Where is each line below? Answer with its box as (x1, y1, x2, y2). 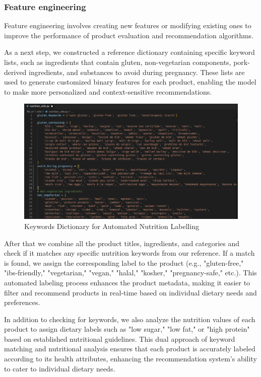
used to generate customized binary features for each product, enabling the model (4, 77, 256, 87)
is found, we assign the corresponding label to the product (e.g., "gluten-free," (4, 257, 244, 268)
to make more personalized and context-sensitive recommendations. (4, 86, 212, 97)
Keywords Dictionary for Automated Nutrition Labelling (24, 220, 200, 231)
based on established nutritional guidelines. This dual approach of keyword (4, 333, 235, 344)
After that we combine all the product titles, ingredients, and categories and (4, 238, 240, 248)
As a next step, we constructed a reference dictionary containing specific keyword (4, 47, 255, 57)
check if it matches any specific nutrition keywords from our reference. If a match (4, 248, 255, 258)
